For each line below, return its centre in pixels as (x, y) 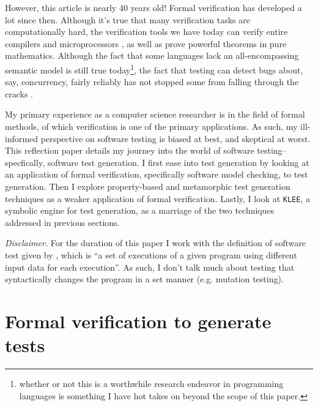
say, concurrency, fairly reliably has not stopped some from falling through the (152, 82)
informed (22, 138)
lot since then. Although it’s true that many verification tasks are (128, 19)
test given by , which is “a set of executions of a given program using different (151, 255)
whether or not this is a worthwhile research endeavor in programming (151, 384)
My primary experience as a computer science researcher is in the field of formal (155, 114)
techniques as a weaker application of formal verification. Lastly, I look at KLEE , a (157, 198)
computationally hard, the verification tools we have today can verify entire (146, 32)
